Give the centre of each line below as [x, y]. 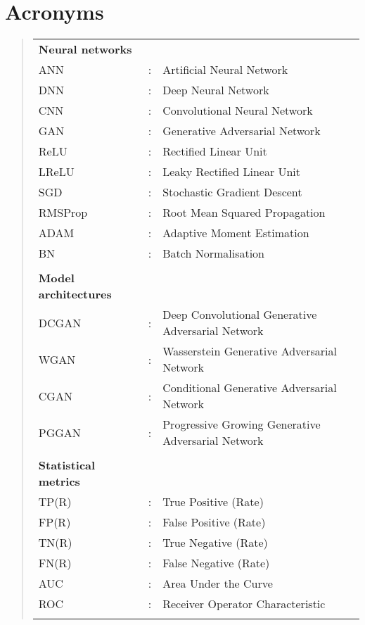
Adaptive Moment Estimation [236, 233]
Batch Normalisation [214, 253]
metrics [59, 481]
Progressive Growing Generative [242, 424]
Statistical [67, 465]
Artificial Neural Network [225, 70]
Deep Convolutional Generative [240, 315]
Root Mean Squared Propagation [244, 213]
